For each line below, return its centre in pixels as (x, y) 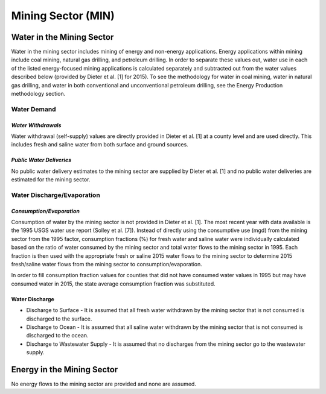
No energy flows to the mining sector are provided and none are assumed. (104, 384)
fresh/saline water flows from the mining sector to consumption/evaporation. (107, 264)
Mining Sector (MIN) (63, 16)
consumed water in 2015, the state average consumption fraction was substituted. (113, 284)
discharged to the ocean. (57, 336)
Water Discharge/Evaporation (56, 195)
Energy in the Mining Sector (65, 370)
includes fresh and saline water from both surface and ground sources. (100, 145)
